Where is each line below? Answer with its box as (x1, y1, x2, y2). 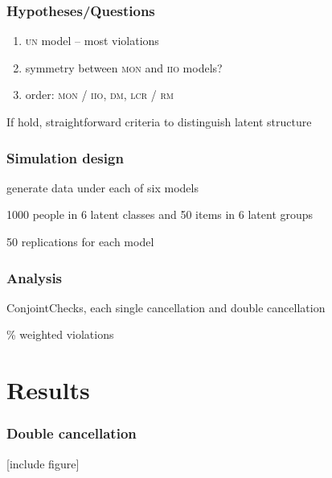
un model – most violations (25, 32, 159, 49)
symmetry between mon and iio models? (25, 59, 223, 76)
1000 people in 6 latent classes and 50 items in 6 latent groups (6, 206, 314, 223)
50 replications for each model (6, 233, 154, 249)
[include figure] (6, 455, 80, 472)
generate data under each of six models (6, 179, 199, 196)
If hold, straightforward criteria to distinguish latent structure (6, 113, 312, 130)
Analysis (6, 267, 63, 287)
